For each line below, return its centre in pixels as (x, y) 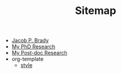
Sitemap (96, 11)
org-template (28, 59)
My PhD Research (33, 47)
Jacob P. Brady (30, 40)
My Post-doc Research (39, 53)
